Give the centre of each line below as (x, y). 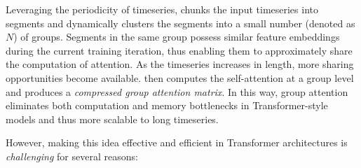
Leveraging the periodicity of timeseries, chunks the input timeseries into (162, 9)
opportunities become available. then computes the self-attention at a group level (180, 77)
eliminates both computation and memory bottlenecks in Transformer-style (167, 105)
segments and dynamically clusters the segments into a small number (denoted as (180, 23)
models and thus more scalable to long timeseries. (112, 119)
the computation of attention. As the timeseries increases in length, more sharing (180, 64)
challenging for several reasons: (72, 156)
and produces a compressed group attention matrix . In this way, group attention (177, 91)
